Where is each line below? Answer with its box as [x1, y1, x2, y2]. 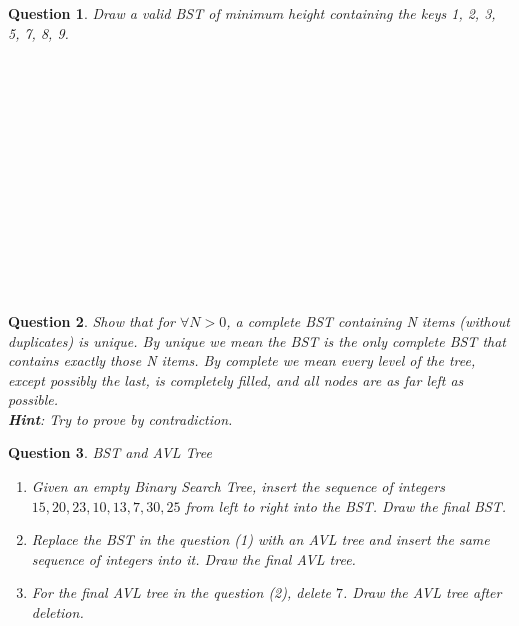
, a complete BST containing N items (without [226, 310, 510, 331]
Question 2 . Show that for [8, 310, 175, 331]
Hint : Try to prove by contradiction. [8, 408, 233, 429]
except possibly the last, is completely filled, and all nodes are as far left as [8, 369, 464, 390]
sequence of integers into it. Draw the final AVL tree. [31, 548, 356, 569]
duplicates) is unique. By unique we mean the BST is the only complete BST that [8, 330, 506, 351]
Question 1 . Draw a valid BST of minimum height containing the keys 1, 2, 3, [8, 3, 496, 23]
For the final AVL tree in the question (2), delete [31, 582, 332, 603]
